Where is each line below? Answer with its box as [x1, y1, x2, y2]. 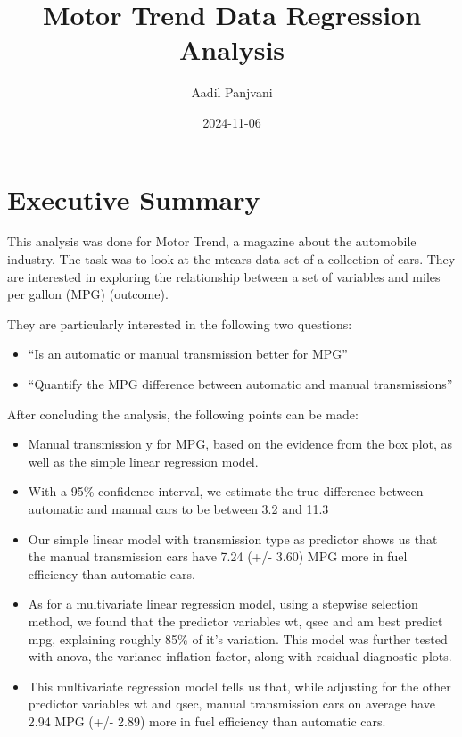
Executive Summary [7, 180, 260, 217]
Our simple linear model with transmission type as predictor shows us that [28, 529, 438, 548]
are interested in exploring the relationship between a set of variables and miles [7, 267, 441, 286]
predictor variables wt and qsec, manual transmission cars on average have [28, 694, 435, 713]
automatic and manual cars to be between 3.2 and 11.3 [28, 499, 329, 518]
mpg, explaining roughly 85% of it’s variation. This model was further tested [28, 629, 448, 648]
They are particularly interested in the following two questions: [7, 314, 352, 333]
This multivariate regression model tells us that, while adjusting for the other [28, 676, 451, 695]
